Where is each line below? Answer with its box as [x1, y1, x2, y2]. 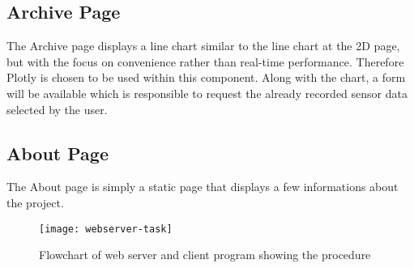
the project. [6, 194, 64, 211]
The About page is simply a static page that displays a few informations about [6, 178, 399, 195]
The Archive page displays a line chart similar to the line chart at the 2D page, [6, 37, 400, 54]
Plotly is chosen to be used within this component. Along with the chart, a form [6, 69, 406, 86]
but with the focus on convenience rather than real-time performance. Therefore [6, 53, 404, 70]
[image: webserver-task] [39, 223, 173, 235]
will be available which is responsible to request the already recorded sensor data [6, 84, 408, 101]
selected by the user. [6, 100, 108, 117]
